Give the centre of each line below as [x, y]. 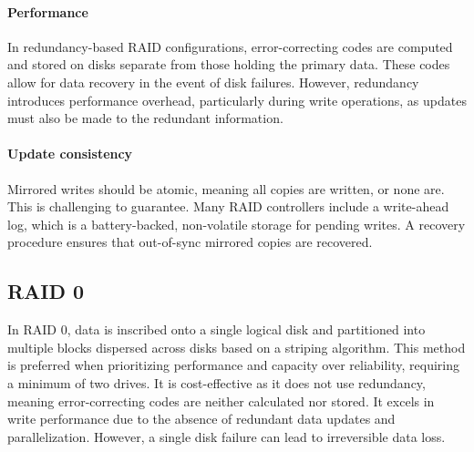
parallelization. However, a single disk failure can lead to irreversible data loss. [227, 436]
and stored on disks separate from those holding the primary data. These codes [229, 64]
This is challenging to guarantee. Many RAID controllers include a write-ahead [228, 206]
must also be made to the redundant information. [145, 118]
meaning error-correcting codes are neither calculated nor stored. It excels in [221, 401]
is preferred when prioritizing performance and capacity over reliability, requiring [234, 365]
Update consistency [70, 154]
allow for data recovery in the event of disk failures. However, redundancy [213, 82]
